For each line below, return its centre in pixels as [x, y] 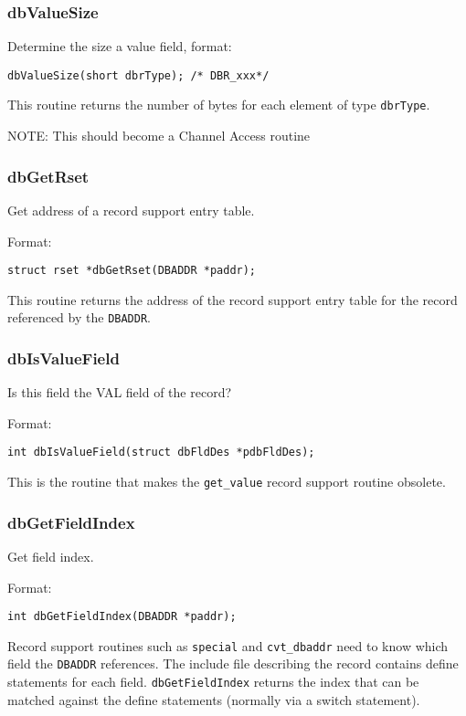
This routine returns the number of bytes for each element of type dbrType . [219, 105]
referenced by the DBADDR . [79, 317]
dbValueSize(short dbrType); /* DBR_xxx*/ [138, 75]
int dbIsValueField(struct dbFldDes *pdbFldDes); [161, 453]
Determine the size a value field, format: [120, 46]
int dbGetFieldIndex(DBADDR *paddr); [122, 617]
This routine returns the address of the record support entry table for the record [233, 299]
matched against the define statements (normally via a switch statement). [214, 699]
